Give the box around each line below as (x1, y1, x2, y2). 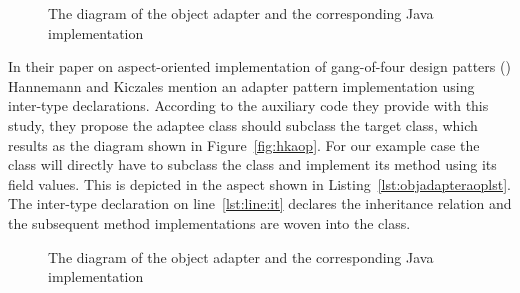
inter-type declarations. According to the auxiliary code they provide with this (8, 95, 489, 116)
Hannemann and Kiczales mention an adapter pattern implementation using (8, 75, 475, 96)
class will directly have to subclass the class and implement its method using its (8, 154, 497, 175)
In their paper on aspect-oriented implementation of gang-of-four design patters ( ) (8, 56, 511, 77)
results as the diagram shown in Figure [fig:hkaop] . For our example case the (8, 134, 480, 155)
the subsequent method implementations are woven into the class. (8, 212, 411, 233)
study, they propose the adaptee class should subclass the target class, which (8, 114, 478, 135)
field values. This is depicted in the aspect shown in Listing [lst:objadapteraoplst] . (8, 173, 511, 194)
